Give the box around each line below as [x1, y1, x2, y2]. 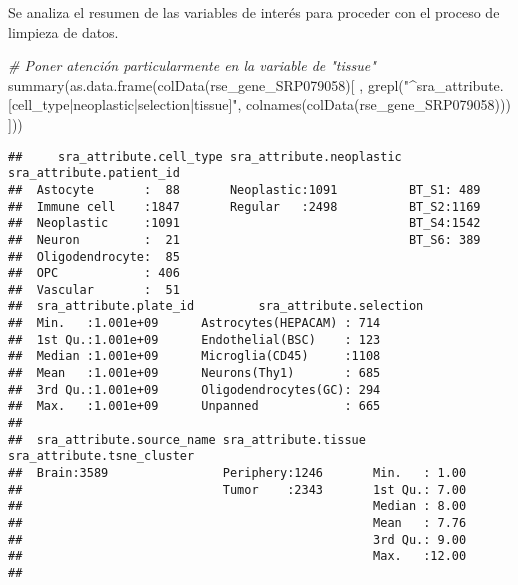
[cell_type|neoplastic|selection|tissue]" [8, 94, 238, 115]
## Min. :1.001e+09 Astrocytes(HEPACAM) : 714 [8, 316, 381, 331]
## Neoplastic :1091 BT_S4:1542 [8, 216, 481, 231]
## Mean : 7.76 [8, 516, 467, 530]
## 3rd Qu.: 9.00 [8, 532, 467, 547]
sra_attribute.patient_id [8, 166, 180, 181]
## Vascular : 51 [8, 282, 180, 297]
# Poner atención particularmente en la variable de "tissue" [8, 55, 376, 76]
